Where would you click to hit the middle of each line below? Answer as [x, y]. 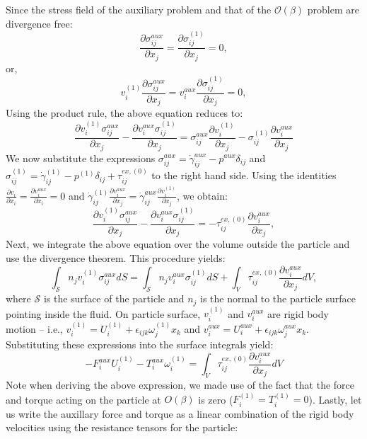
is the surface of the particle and [114, 298]
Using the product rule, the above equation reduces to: [124, 113]
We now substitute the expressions [81, 158]
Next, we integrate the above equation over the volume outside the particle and [178, 244]
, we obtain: [202, 195]
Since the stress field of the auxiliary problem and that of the [139, 9]
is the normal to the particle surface [278, 298]
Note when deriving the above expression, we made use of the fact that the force [180, 384]
